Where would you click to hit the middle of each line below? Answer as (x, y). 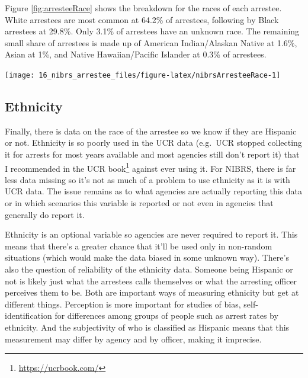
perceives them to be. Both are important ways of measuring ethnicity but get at (152, 292)
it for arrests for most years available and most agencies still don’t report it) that (152, 154)
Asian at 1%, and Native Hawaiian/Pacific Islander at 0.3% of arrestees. (136, 54)
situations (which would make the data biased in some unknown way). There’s (147, 257)
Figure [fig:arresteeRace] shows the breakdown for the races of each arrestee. (143, 8)
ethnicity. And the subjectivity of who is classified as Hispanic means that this (147, 327)
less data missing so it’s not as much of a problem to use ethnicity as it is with (147, 179)
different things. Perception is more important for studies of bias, (123, 304)
